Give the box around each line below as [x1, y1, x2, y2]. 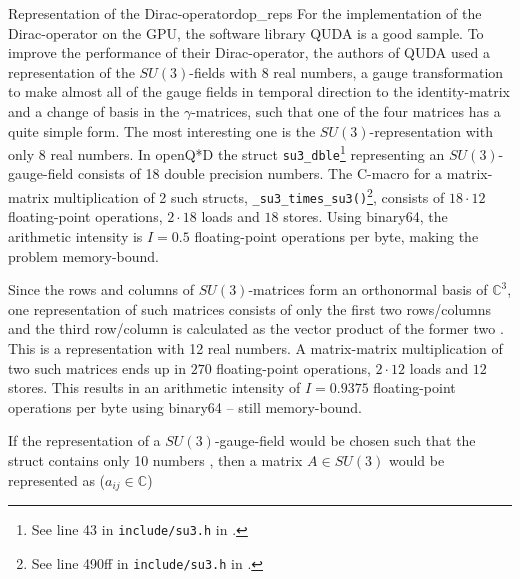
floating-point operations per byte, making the [194, 225, 479, 246]
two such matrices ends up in [8, 357, 186, 378]
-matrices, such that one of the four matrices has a [191, 100, 501, 121]
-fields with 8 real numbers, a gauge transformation [189, 61, 504, 82]
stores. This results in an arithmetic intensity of [8, 377, 301, 398]
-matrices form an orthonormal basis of [248, 279, 488, 300]
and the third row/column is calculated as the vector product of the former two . [8, 318, 504, 339]
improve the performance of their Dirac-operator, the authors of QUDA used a [8, 42, 490, 63]
